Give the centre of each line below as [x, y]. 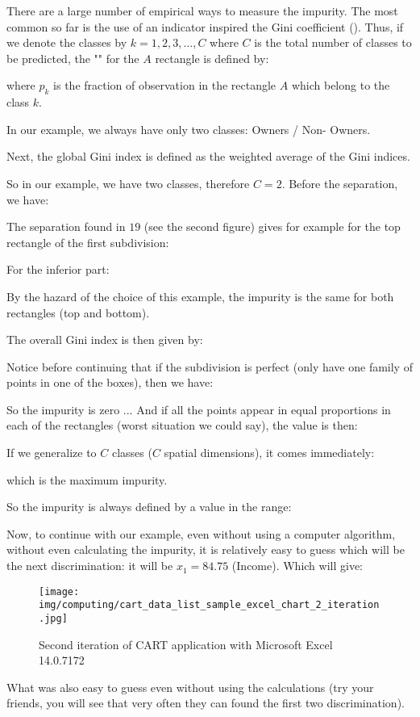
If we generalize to [52, 453]
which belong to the [341, 85]
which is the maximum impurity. [87, 479]
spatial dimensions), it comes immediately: [269, 453]
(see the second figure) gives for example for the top [272, 226]
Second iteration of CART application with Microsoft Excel [186, 644]
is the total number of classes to [333, 42]
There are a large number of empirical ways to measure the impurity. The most [202, 10]
